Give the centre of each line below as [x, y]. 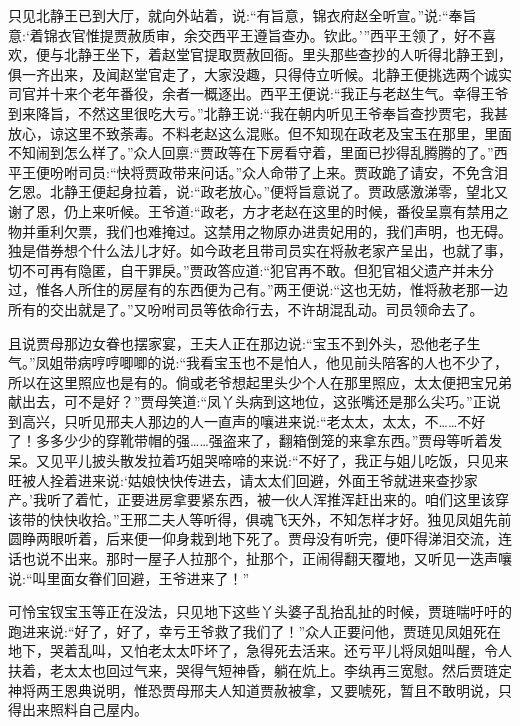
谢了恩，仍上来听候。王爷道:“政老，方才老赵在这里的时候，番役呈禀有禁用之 [258, 210]
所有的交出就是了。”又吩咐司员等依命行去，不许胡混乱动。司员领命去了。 [246, 308]
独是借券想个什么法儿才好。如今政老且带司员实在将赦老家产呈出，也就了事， [260, 250]
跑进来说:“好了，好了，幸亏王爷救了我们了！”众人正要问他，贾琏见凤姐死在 [255, 630]
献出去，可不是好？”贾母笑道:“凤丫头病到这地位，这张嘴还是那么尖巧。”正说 [254, 401]
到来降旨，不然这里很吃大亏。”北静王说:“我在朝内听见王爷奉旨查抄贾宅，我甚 [258, 112]
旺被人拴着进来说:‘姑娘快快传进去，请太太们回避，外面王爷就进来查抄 [236, 479]
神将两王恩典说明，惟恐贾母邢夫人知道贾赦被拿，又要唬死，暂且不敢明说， [253, 689]
